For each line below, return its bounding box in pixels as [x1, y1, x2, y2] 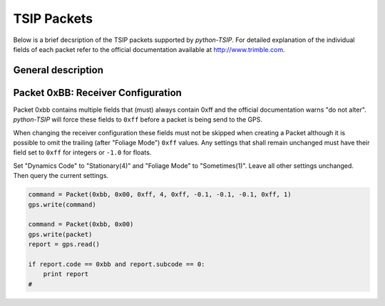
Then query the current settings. [13, 172, 109, 180]
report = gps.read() [28, 241, 100, 248]
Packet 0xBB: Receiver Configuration [13, 86, 182, 99]
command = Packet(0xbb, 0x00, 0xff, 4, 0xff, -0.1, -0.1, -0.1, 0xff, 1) [28, 191, 292, 199]
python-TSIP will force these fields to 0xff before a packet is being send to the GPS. [13, 115, 263, 124]
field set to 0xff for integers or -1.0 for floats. [13, 148, 152, 157]
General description [13, 64, 103, 76]
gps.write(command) [28, 200, 96, 209]
